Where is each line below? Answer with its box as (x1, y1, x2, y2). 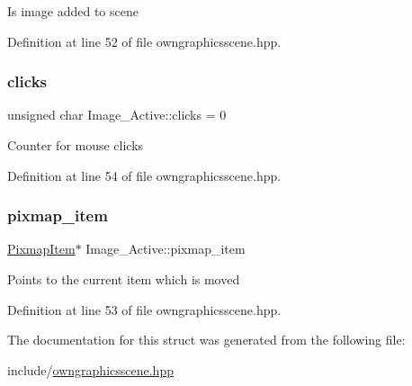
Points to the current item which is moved (7, 270, 240, 288)
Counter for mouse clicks (7, 136, 144, 154)
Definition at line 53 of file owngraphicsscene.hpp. (7, 300, 282, 319)
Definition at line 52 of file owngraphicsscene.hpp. (7, 31, 282, 50)
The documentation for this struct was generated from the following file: (7, 330, 406, 349)
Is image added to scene (7, 2, 139, 20)
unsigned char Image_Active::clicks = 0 (7, 105, 227, 124)
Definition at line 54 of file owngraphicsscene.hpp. (7, 166, 282, 184)
